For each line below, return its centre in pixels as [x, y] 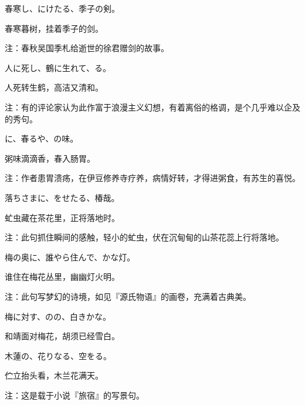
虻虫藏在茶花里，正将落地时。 [62, 217]
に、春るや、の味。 [42, 138]
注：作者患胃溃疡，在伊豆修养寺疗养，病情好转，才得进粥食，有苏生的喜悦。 [152, 178]
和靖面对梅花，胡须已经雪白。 [62, 336]
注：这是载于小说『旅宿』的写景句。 [74, 395]
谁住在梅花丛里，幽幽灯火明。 [62, 277]
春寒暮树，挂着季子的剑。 [54, 28]
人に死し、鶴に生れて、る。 [58, 67]
